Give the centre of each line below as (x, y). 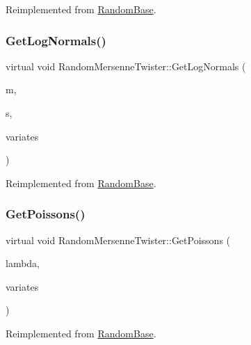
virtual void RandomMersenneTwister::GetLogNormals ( (126, 66)
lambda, (23, 263)
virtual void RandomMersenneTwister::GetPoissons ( (118, 240)
